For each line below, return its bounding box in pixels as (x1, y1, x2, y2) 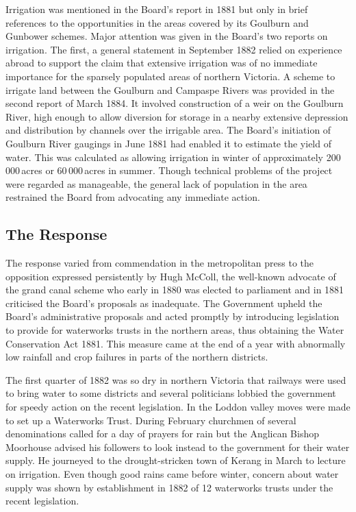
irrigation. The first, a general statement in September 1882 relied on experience (5, 42, 342, 56)
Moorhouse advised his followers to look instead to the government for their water (5, 439, 350, 454)
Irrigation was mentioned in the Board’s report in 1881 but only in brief (5, 2, 308, 16)
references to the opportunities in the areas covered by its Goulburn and (5, 15, 309, 29)
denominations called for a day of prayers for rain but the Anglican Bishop (5, 426, 319, 441)
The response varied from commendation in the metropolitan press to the (5, 256, 314, 270)
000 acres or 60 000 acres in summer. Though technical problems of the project (5, 163, 333, 178)
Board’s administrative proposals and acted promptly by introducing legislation (5, 309, 340, 324)
